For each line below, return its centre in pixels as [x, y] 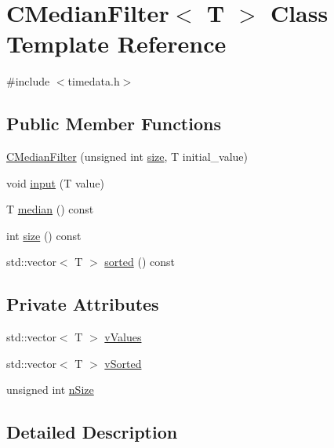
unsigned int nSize [50, 390]
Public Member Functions [114, 124]
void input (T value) [55, 182]
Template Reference [116, 44]
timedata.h [94, 81]
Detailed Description [92, 432]
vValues [123, 337]
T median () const [50, 209]
